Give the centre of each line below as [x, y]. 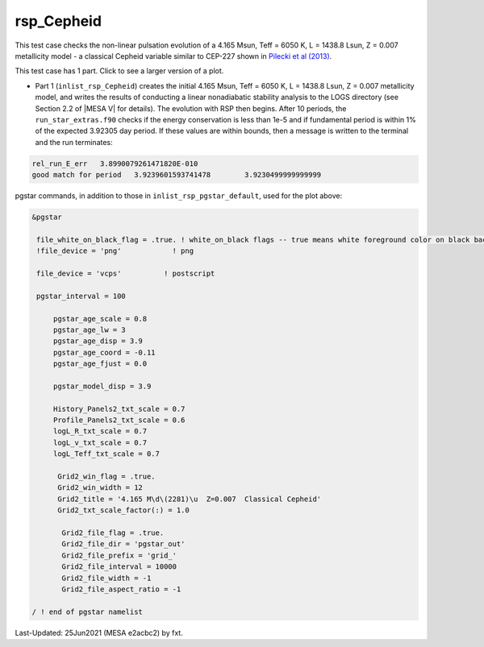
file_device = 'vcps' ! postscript [126, 273]
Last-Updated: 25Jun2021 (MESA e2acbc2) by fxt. [99, 632]
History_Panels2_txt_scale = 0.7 [119, 409]
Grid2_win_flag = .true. [107, 477]
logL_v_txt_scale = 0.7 [100, 442]
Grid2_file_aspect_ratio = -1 [121, 589]
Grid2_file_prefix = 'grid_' [119, 555]
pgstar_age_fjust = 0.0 [100, 364]
